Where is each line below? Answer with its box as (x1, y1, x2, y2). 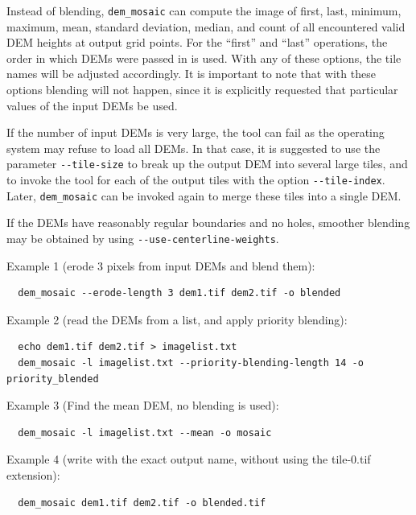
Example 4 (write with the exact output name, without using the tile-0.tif (6, 451, 371, 468)
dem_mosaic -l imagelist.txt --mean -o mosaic (18, 426, 272, 439)
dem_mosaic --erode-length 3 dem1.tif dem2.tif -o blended (18, 287, 341, 299)
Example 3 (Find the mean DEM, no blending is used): (6, 397, 279, 414)
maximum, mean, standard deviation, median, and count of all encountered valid (6, 18, 406, 35)
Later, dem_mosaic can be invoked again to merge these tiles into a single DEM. (6, 187, 402, 204)
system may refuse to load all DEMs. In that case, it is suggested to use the (6, 139, 381, 156)
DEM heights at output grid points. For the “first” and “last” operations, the (6, 34, 388, 51)
